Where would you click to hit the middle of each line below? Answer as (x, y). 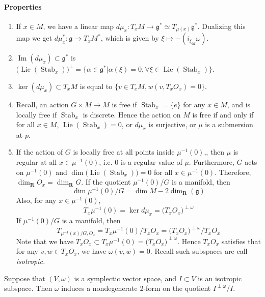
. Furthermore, (211, 162)
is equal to (96, 86)
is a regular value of (152, 162)
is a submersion (229, 124)
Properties (23, 6)
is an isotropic (220, 278)
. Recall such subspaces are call (199, 251)
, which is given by (130, 38)
